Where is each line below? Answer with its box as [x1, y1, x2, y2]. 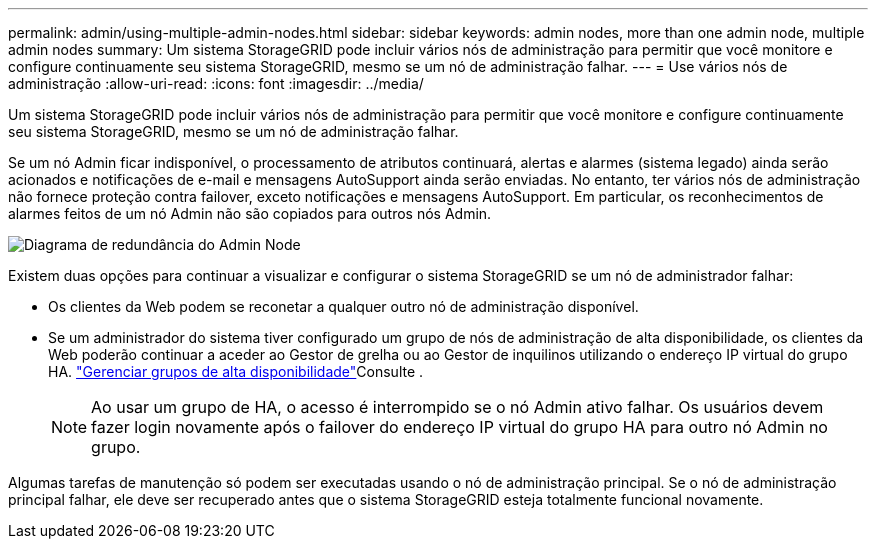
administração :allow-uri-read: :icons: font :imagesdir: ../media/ [8, 75, 424, 92]
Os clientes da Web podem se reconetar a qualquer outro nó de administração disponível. [48, 298, 639, 315]
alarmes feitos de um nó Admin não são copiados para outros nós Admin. [8, 205, 492, 222]
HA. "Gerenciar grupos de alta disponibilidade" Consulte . [48, 363, 424, 380]
